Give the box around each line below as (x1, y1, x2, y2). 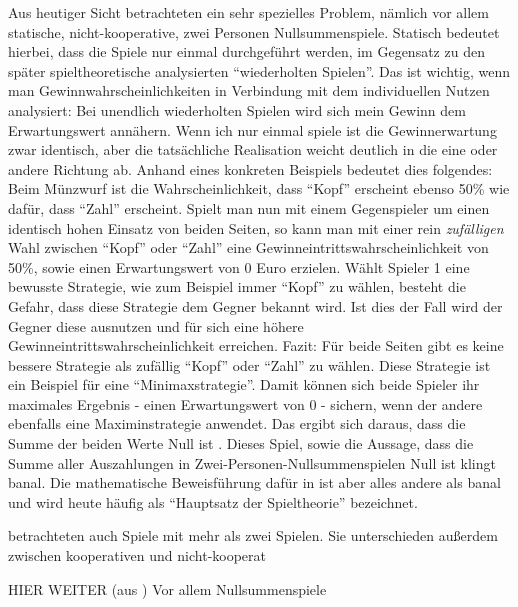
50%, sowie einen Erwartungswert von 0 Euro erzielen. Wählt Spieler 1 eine (8, 256, 470, 277)
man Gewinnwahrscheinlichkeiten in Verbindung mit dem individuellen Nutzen (8, 80, 490, 101)
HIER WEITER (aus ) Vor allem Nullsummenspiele (8, 578, 327, 599)
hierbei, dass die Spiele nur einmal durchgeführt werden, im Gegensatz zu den (8, 41, 485, 62)
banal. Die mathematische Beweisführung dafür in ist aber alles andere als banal (8, 472, 501, 493)
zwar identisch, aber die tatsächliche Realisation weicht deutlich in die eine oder (8, 139, 498, 160)
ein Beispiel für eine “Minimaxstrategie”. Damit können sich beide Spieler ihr (8, 374, 480, 395)
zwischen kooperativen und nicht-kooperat (8, 545, 267, 566)
